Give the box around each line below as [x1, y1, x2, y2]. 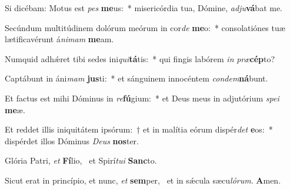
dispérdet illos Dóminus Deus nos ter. [5, 134, 139, 147]
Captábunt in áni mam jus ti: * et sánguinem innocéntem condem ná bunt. [5, 72, 268, 84]
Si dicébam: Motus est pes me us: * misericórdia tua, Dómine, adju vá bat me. [5, 2, 283, 13]
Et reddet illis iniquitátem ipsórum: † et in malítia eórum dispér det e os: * [5, 123, 273, 135]
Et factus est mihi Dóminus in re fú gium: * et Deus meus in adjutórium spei [5, 91, 279, 104]
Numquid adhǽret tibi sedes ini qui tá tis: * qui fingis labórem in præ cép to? [5, 52, 275, 65]
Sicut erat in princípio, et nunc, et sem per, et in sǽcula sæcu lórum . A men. [5, 174, 281, 186]
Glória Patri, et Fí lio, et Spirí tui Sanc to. [5, 154, 157, 167]
